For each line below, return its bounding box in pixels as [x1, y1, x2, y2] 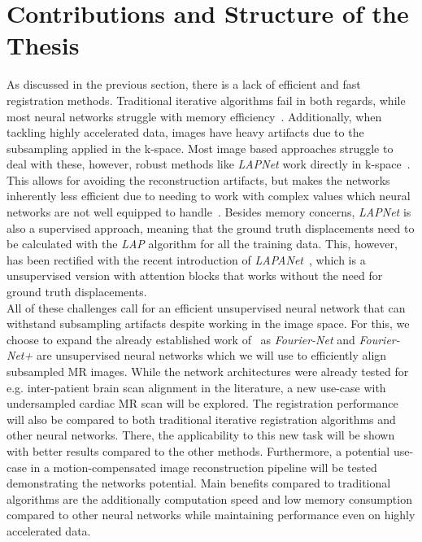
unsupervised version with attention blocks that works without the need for [7, 267, 383, 284]
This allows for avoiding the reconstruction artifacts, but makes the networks [7, 171, 390, 188]
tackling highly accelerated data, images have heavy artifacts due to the [7, 124, 364, 141]
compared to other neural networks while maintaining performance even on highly [7, 506, 415, 523]
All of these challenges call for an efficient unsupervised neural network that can [7, 299, 406, 316]
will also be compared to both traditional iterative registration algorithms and [7, 410, 396, 427]
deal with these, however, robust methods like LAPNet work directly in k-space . [7, 155, 411, 173]
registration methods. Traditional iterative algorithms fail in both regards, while [7, 91, 406, 108]
